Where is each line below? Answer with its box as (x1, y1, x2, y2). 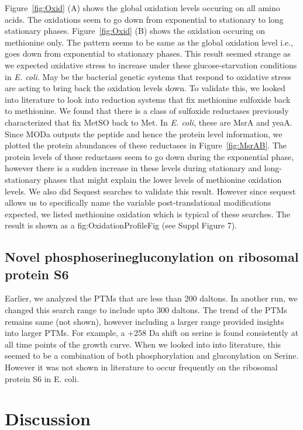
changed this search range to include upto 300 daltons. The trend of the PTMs (5, 304, 287, 316)
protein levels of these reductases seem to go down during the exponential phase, (5, 150, 294, 162)
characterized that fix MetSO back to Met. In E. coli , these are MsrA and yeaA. (5, 116, 292, 128)
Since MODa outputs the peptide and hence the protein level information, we (5, 127, 283, 140)
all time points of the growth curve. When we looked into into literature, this (5, 338, 281, 350)
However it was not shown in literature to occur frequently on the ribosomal (5, 361, 278, 373)
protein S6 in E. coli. (5, 372, 80, 384)
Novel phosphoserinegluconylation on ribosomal (5, 248, 299, 266)
